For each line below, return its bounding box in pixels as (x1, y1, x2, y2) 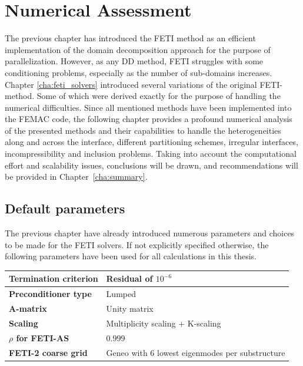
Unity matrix (106, 302, 154, 315)
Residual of (106, 272, 153, 285)
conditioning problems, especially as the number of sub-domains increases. (5, 66, 272, 78)
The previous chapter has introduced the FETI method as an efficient (5, 32, 256, 44)
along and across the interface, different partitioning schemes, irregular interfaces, (5, 136, 298, 148)
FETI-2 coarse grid (9, 346, 88, 358)
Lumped (106, 288, 136, 300)
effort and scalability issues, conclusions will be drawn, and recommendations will (5, 159, 298, 171)
